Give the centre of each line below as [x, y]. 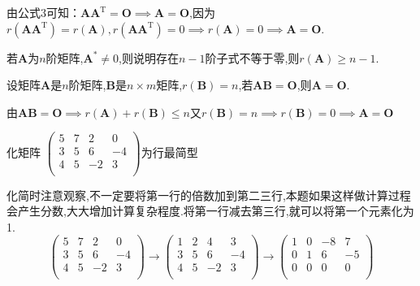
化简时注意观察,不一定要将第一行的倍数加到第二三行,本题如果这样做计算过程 [209, 195]
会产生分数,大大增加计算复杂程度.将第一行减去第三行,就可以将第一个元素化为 [210, 211]
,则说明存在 [149, 57]
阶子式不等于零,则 [252, 57]
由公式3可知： [43, 12]
